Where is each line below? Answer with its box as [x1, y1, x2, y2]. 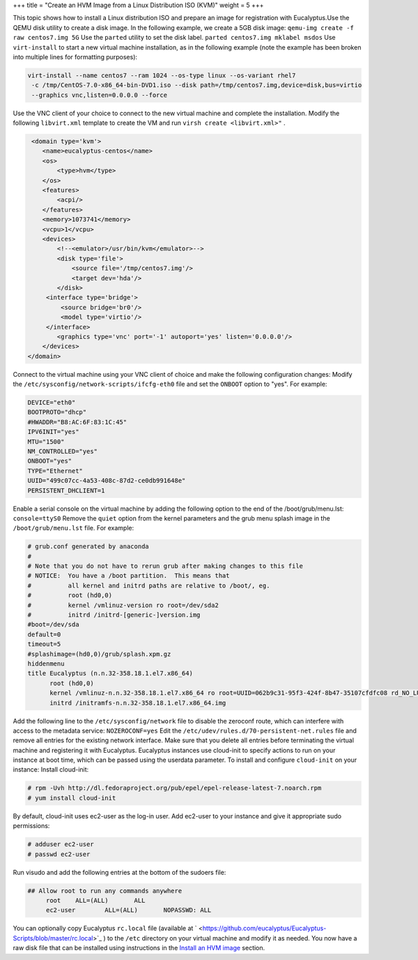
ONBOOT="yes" [27, 457, 72, 465]
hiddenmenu [27, 659, 65, 668]
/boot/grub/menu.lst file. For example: [13, 524, 134, 532]
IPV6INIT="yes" [27, 428, 79, 436]
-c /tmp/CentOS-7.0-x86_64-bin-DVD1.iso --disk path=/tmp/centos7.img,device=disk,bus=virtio [31, 81, 362, 89]
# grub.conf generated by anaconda [27, 543, 149, 550]
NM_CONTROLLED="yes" [27, 447, 98, 455]
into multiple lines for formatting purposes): [13, 52, 138, 61]
